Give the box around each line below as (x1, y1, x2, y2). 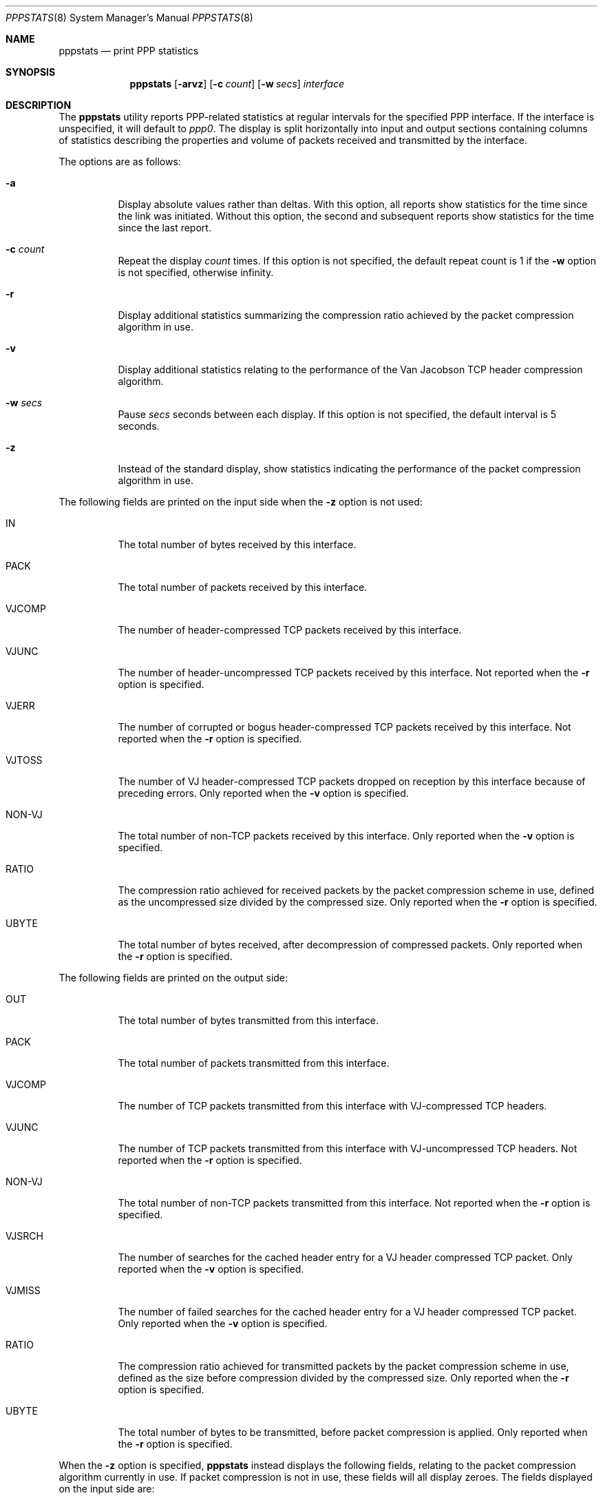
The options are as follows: (59, 156, 181, 167)
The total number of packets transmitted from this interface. (118, 1057, 390, 1069)
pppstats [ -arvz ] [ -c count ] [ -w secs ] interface (129, 78, 344, 90)
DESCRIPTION (6, 99, 72, 111)
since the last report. (118, 222, 211, 233)
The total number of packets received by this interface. (118, 581, 368, 593)
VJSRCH (6, 1230, 43, 1242)
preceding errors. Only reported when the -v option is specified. (118, 787, 409, 799)
